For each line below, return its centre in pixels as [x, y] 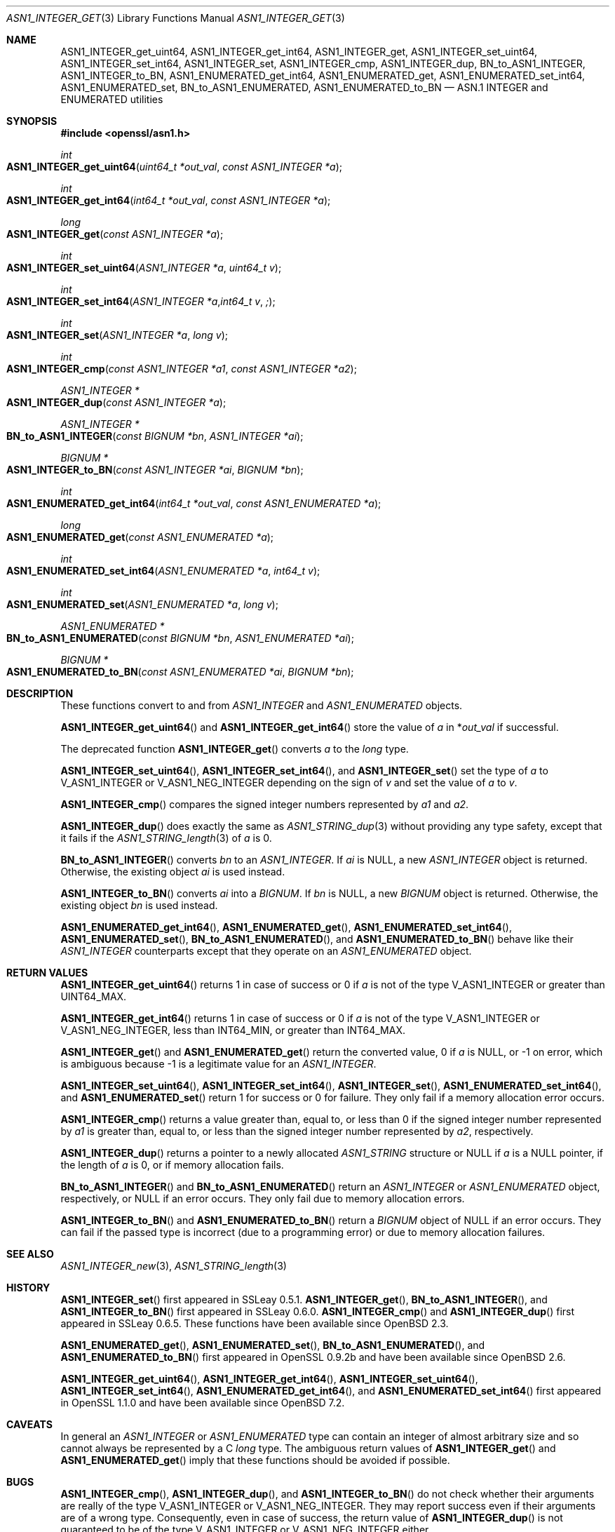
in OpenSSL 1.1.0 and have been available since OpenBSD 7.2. [203, 1403]
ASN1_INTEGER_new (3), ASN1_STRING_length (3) [174, 1266]
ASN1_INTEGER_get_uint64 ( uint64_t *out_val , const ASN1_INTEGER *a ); [175, 167]
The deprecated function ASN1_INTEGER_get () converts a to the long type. [235, 749]
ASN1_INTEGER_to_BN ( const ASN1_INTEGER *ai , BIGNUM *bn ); [155, 470]
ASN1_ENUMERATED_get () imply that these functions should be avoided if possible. [255, 1460]
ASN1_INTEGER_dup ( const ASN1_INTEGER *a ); [116, 402]
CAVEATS [29, 1424]
